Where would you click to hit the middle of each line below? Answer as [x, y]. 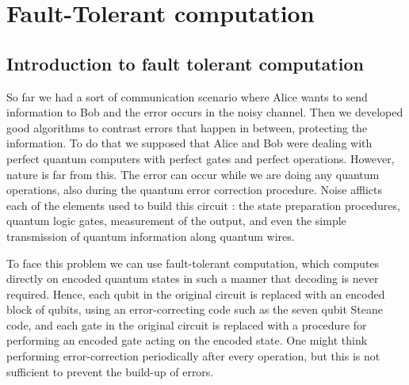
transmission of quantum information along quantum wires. [151, 236]
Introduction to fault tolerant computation [185, 63]
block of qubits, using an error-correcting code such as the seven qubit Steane [195, 309]
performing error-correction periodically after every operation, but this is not [193, 356]
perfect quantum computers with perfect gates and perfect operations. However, [201, 158]
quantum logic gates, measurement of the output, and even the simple [176, 221]
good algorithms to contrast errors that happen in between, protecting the [187, 127]
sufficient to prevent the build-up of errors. [110, 371]
